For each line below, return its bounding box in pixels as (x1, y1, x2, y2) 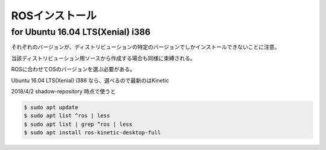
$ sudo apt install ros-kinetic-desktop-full (24, 130, 161, 136)
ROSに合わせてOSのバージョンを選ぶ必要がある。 (11, 66, 136, 73)
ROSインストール (11, 9, 97, 22)
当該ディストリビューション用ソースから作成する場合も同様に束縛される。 (11, 54, 196, 61)
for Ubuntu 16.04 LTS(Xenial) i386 (11, 27, 151, 37)
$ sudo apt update (24, 104, 78, 111)
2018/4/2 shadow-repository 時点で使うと (11, 87, 116, 95)
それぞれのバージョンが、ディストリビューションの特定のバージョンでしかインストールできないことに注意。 (11, 43, 280, 51)
